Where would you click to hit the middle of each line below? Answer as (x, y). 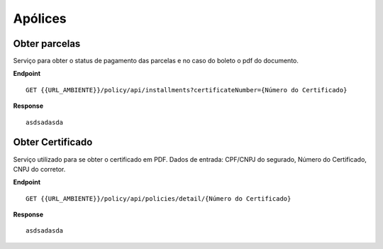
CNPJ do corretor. (39, 169)
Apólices (40, 18)
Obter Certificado (53, 142)
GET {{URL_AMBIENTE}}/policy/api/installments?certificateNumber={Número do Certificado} (187, 90)
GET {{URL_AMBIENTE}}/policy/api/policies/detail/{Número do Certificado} (159, 198)
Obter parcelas (47, 44)
